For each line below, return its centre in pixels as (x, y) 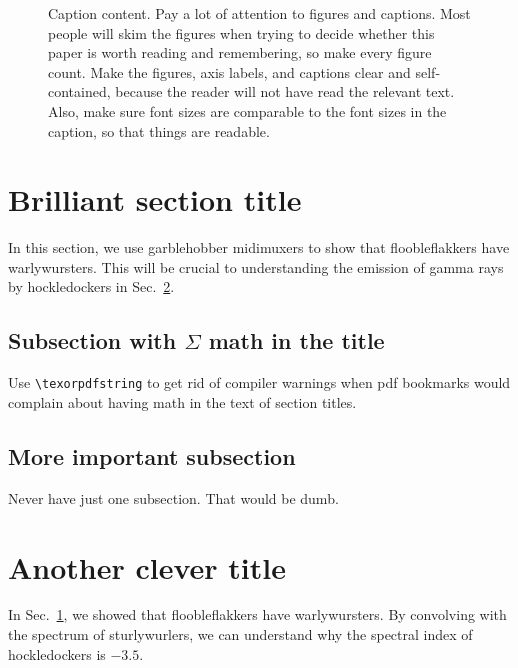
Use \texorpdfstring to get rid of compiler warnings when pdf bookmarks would (259, 382)
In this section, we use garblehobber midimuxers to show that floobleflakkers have (259, 247)
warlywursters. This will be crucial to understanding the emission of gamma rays (256, 266)
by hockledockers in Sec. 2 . (91, 286)
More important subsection (152, 455)
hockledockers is (57, 653)
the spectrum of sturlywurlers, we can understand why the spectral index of (240, 634)
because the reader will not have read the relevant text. (285, 91)
